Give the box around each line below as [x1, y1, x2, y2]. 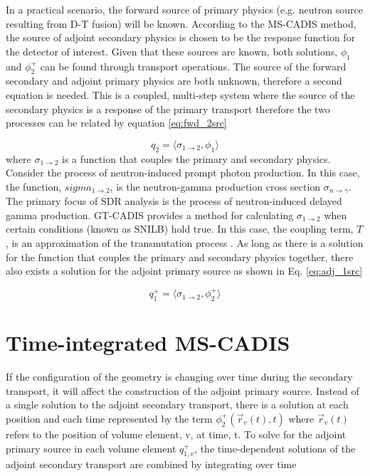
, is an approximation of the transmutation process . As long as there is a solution [6, 235, 364, 250]
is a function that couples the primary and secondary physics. [62, 151, 331, 166]
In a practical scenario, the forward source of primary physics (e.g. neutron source [6, 2, 364, 16]
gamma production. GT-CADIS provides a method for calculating [6, 207, 294, 222]
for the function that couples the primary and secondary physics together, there [6, 249, 354, 264]
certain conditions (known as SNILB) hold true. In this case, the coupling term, [6, 221, 354, 236]
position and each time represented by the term [6, 411, 213, 425]
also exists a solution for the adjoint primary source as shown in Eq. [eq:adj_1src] [6, 263, 363, 278]
